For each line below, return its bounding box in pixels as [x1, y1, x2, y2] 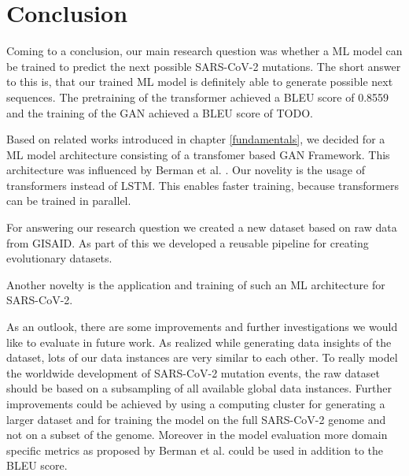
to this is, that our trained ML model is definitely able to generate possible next [6, 73, 393, 90]
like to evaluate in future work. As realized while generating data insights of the [6, 333, 392, 350]
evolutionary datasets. [6, 250, 112, 266]
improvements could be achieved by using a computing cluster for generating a [6, 396, 385, 411]
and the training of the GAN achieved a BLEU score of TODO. [6, 104, 313, 121]
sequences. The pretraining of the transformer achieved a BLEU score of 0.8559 [6, 88, 389, 105]
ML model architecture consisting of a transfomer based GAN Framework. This [6, 146, 390, 162]
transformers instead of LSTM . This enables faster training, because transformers [6, 177, 399, 193]
